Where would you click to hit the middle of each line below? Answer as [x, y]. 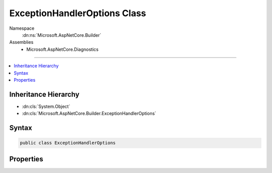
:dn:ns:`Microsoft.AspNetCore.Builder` [62, 35]
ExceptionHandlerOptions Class [78, 13]
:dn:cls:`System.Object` [46, 106]
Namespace [22, 28]
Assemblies [21, 42]
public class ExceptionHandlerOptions [68, 143]
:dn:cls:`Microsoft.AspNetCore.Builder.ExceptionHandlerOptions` [89, 113]
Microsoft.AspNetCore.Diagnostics [62, 49]
